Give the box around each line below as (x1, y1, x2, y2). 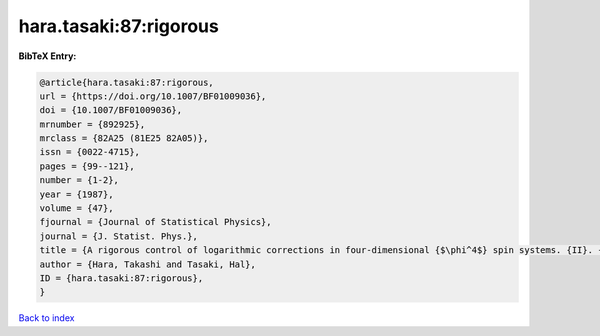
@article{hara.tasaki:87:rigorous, (39, 76, 214, 88)
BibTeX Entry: (18, 50, 77, 62)
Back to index (18, 312, 75, 324)
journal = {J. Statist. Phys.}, (39, 230, 199, 242)
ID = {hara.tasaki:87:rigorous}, (39, 273, 204, 284)
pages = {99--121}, (39, 160, 135, 172)
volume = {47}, (39, 203, 114, 214)
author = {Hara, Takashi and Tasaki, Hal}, (39, 258, 257, 270)
